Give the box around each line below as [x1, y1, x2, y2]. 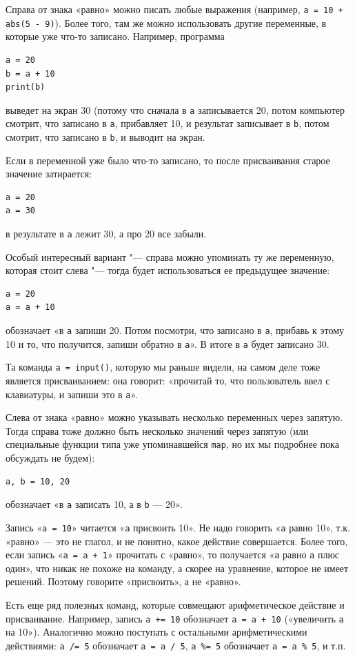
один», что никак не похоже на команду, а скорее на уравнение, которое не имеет [6, 560, 349, 575]
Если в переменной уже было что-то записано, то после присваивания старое [6, 153, 330, 167]
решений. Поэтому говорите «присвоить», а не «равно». [6, 574, 241, 589]
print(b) [6, 82, 45, 92]
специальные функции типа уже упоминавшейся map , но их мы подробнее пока [6, 437, 339, 451]
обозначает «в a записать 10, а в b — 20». [6, 497, 183, 511]
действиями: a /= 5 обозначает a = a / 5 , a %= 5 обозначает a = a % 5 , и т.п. [6, 638, 346, 652]
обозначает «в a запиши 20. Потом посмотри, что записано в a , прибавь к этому [6, 323, 345, 337]
